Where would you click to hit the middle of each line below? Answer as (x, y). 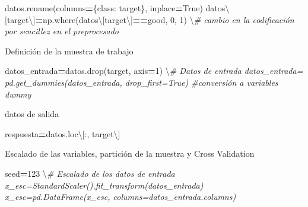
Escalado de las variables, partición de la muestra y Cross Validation (130, 153)
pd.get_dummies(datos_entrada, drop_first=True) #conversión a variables (142, 82)
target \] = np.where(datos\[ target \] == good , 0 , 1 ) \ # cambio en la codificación (150, 19)
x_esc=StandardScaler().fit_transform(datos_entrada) (104, 185)
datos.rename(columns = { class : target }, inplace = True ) (104, 8)
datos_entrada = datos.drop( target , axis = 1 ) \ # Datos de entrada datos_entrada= (154, 71)
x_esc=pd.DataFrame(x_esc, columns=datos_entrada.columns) (120, 197)
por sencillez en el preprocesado (62, 31)
